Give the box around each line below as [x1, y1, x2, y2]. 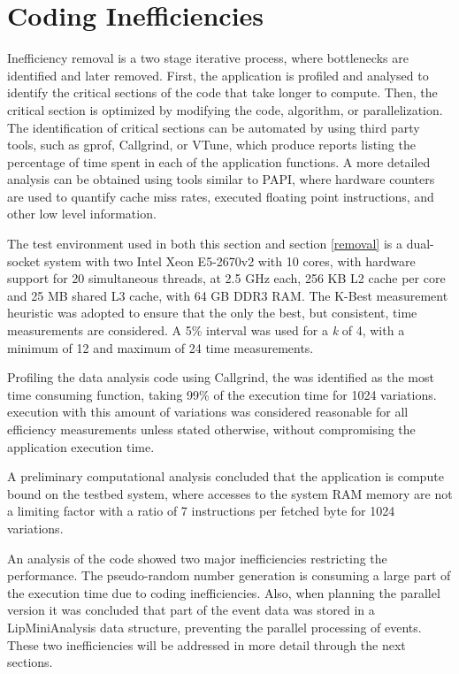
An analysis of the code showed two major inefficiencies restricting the [7, 548, 387, 567]
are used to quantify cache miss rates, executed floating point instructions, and [7, 187, 434, 205]
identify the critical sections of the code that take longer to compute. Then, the [7, 83, 438, 102]
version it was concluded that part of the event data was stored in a [7, 601, 375, 619]
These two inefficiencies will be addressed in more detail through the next [7, 635, 406, 654]
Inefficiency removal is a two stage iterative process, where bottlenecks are [7, 49, 409, 67]
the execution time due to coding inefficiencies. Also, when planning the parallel [7, 583, 440, 601]
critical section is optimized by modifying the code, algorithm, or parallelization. [7, 100, 443, 119]
